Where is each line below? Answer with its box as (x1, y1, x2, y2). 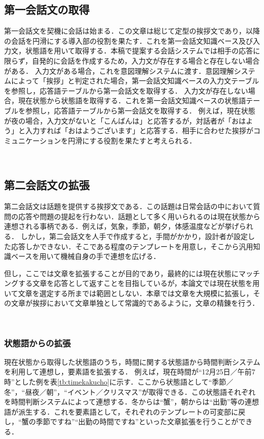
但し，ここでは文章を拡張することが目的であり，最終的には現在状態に (4, 268, 239, 278)
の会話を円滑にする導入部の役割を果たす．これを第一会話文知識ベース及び (4, 35, 253, 46)
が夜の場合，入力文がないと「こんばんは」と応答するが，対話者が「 (4, 115, 232, 126)
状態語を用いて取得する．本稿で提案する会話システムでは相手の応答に (25, 45, 260, 56)
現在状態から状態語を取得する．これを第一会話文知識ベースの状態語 (18, 95, 246, 106)
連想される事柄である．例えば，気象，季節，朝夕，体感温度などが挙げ (4, 221, 239, 231)
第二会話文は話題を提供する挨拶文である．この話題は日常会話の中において (4, 201, 253, 212)
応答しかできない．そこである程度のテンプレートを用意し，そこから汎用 (11, 241, 253, 251)
